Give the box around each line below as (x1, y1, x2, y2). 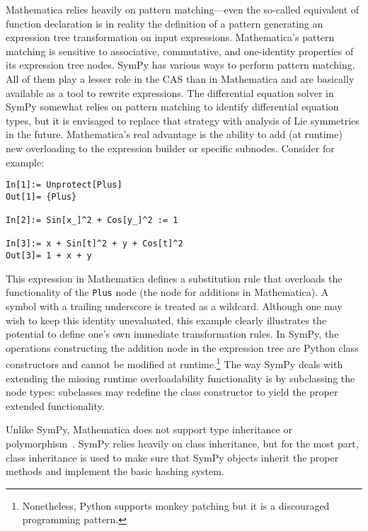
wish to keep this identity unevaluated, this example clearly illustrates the (6, 312, 327, 327)
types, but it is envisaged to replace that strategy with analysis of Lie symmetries (6, 113, 360, 127)
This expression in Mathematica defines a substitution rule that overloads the (6, 270, 343, 285)
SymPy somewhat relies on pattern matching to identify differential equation (6, 99, 339, 114)
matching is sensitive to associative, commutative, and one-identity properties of (6, 43, 354, 58)
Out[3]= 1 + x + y (6, 251, 92, 261)
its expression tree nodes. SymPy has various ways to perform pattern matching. (6, 57, 355, 72)
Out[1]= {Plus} (6, 191, 77, 202)
